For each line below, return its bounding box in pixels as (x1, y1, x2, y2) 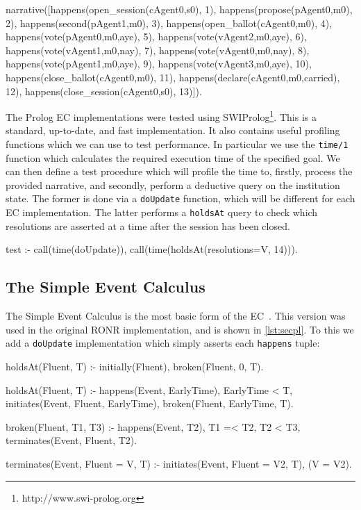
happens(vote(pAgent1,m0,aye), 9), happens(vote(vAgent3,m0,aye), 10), (6, 56, 312, 71)
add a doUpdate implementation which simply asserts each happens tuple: (6, 336, 320, 350)
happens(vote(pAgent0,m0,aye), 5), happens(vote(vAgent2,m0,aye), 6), (6, 29, 307, 44)
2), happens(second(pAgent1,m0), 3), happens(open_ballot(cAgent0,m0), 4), (6, 15, 333, 30)
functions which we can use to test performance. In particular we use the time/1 (6, 137, 349, 151)
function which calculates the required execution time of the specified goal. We (6, 150, 340, 165)
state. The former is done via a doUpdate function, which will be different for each (6, 191, 355, 206)
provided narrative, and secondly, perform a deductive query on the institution (6, 177, 340, 192)
